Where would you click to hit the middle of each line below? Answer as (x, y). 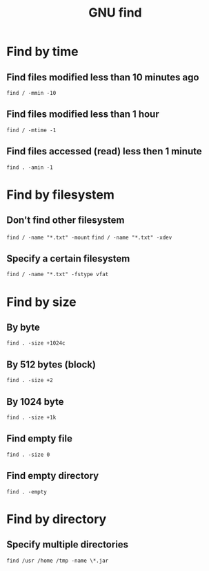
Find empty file (40, 438)
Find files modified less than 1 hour (83, 115)
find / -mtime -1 (31, 130)
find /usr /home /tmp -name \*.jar (58, 561)
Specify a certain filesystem (68, 259)
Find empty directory (53, 476)
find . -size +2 (30, 381)
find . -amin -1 (30, 167)
